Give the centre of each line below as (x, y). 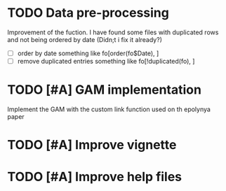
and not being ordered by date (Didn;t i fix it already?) (85, 39)
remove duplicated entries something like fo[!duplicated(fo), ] (106, 61)
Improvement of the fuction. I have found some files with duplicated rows (113, 32)
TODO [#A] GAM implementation (105, 90)
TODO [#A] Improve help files (95, 177)
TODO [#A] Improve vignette (92, 145)
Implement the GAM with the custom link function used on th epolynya (109, 109)
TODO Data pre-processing (88, 13)
